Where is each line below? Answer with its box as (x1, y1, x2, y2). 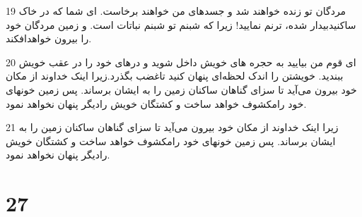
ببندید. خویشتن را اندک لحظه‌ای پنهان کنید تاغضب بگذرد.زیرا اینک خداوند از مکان (6, 68, 344, 83)
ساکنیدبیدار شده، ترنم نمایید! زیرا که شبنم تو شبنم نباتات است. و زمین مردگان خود (6, 17, 356, 32)
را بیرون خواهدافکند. (6, 31, 92, 46)
